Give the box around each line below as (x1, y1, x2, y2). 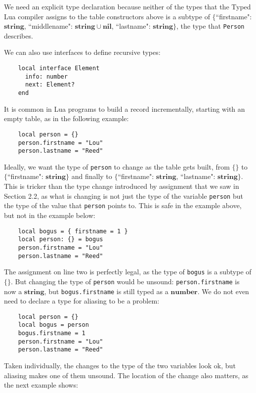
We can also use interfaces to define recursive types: (4, 47, 161, 57)
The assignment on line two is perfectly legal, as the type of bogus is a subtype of (4, 266, 252, 277)
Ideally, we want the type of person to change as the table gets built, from (4, 161, 230, 172)
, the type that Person (176, 21, 245, 31)
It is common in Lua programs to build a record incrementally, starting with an (4, 103, 245, 114)
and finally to (71, 171, 112, 181)
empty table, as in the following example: (4, 113, 129, 124)
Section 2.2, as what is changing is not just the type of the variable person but (4, 190, 243, 201)
